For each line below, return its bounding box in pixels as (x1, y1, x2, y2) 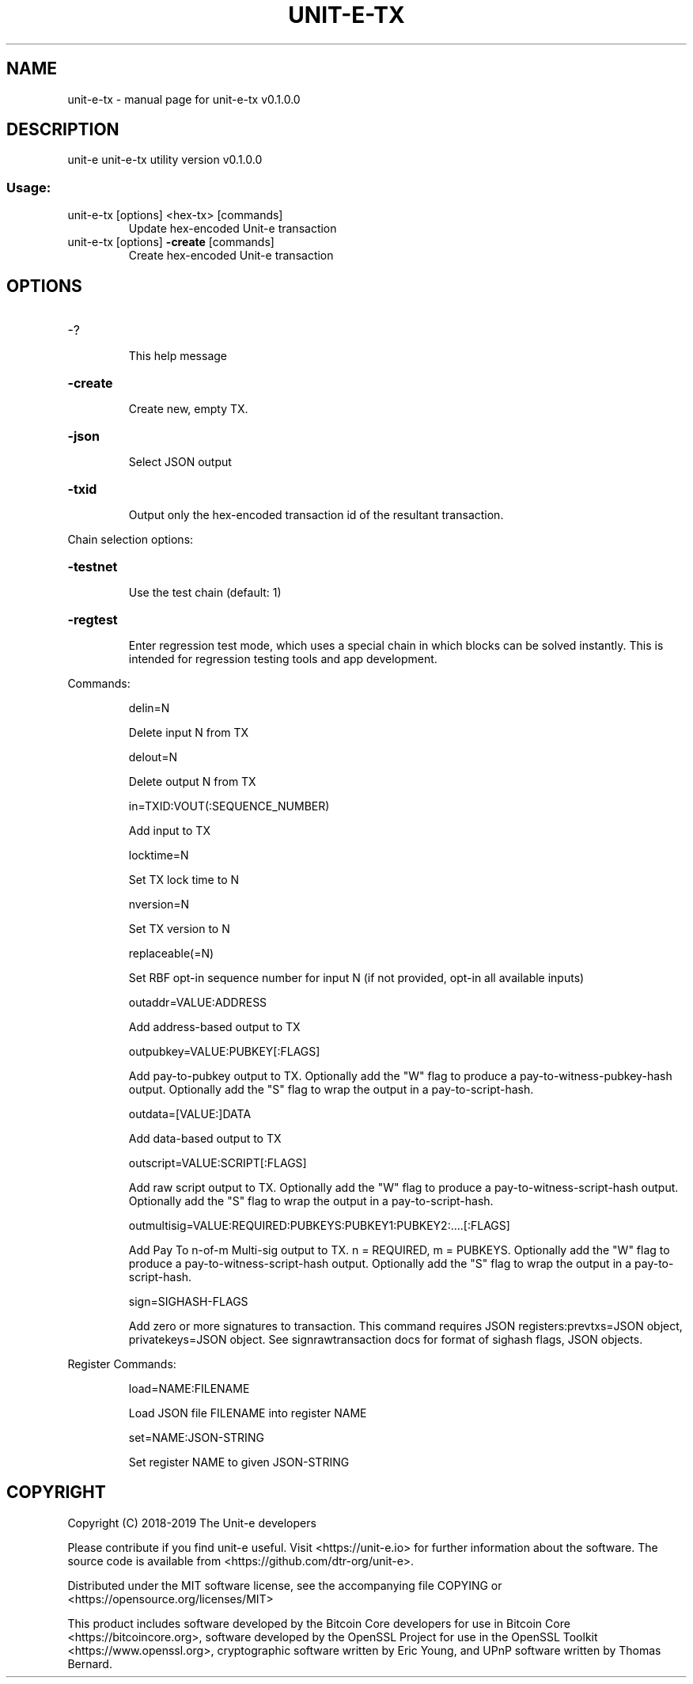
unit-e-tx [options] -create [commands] (67, 235, 275, 249)
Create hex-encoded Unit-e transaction (128, 248, 334, 263)
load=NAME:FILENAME (128, 1382, 250, 1396)
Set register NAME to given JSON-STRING (128, 1455, 350, 1470)
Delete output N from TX (128, 775, 256, 789)
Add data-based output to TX (128, 1132, 282, 1146)
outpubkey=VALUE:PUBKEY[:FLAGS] (128, 1045, 320, 1059)
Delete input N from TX (128, 726, 249, 740)
